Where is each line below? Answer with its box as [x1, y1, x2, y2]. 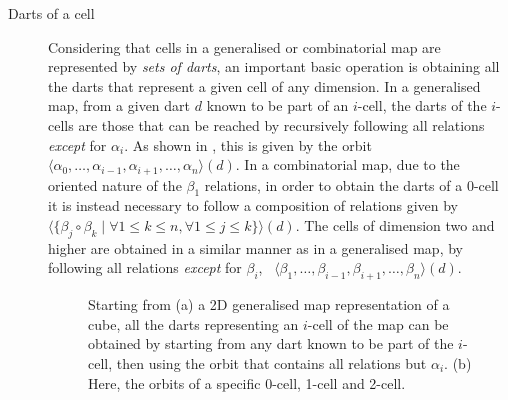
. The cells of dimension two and [295, 215, 495, 235]
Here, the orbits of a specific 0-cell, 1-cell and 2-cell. [88, 372, 406, 393]
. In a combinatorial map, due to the [235, 154, 460, 175]
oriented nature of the [48, 174, 182, 195]
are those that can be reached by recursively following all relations [78, 114, 485, 135]
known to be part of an [206, 95, 349, 116]
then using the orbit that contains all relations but [116, 352, 427, 373]
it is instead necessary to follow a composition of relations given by [48, 195, 459, 216]
